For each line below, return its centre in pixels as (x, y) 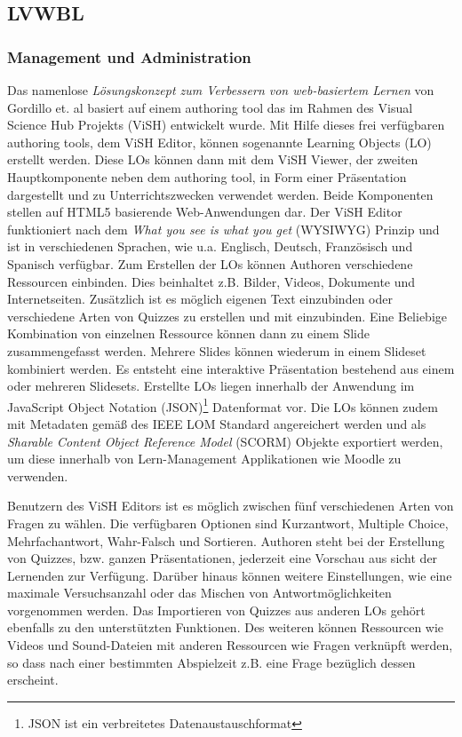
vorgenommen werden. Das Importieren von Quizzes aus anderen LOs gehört (216, 610)
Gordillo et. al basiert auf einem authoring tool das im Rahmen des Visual (210, 107)
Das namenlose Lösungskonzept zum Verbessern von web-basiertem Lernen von (221, 90)
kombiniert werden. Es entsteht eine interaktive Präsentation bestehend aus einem (231, 368)
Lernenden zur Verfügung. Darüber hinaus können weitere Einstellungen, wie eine (230, 575)
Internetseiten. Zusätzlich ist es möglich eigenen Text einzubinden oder (200, 299)
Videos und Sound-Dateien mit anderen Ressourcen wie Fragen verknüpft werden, (230, 645)
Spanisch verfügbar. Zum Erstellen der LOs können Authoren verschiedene (210, 263)
